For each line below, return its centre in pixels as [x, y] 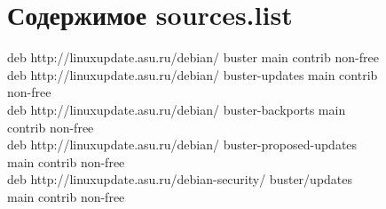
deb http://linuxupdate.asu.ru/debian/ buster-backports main [177, 109]
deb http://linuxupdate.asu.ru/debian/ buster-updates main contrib [193, 74]
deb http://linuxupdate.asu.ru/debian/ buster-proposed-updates [182, 145]
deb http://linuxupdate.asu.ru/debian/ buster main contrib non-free [193, 57]
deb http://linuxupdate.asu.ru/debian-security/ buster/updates [180, 179]
